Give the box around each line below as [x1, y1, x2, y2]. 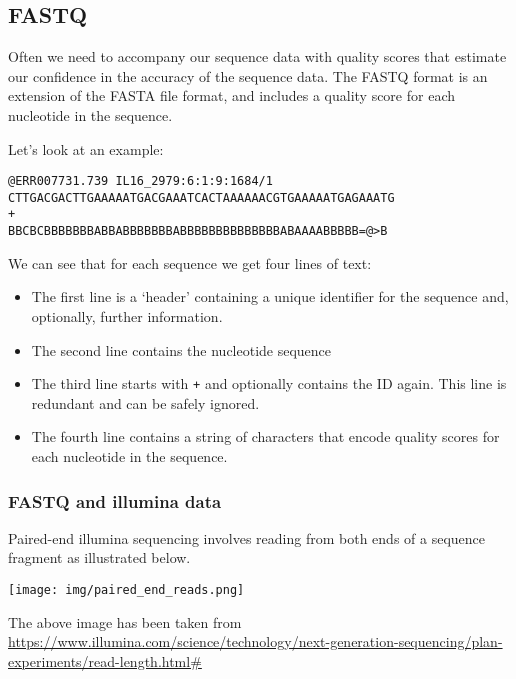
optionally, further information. [31, 305, 223, 326]
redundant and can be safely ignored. [31, 392, 260, 413]
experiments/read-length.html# [8, 650, 202, 671]
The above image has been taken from [8, 611, 242, 632]
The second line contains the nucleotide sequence [31, 339, 332, 360]
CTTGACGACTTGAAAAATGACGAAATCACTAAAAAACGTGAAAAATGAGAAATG [8, 190, 395, 205]
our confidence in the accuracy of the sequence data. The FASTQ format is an [8, 65, 488, 86]
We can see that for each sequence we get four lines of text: [8, 252, 372, 273]
